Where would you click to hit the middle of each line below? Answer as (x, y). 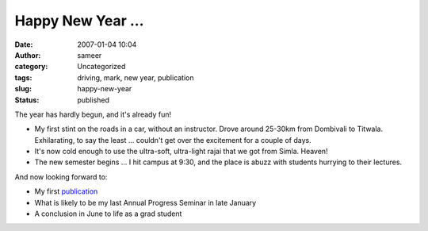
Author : (28, 55)
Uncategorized (101, 67)
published (94, 100)
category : (31, 67)
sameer (90, 55)
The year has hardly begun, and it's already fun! (93, 114)
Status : (27, 100)
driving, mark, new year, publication (136, 77)
